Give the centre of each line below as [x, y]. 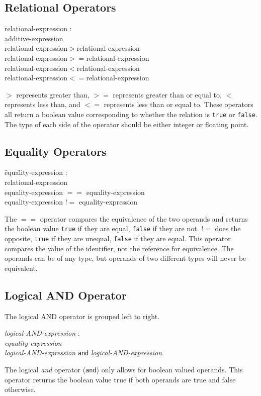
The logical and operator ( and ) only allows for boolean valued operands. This [124, 370]
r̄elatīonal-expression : [38, 28]
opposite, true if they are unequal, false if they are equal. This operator [118, 238]
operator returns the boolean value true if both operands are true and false [120, 379]
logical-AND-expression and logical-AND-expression [83, 353]
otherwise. [20, 389]
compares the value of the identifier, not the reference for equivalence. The [119, 248]
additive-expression [34, 38]
